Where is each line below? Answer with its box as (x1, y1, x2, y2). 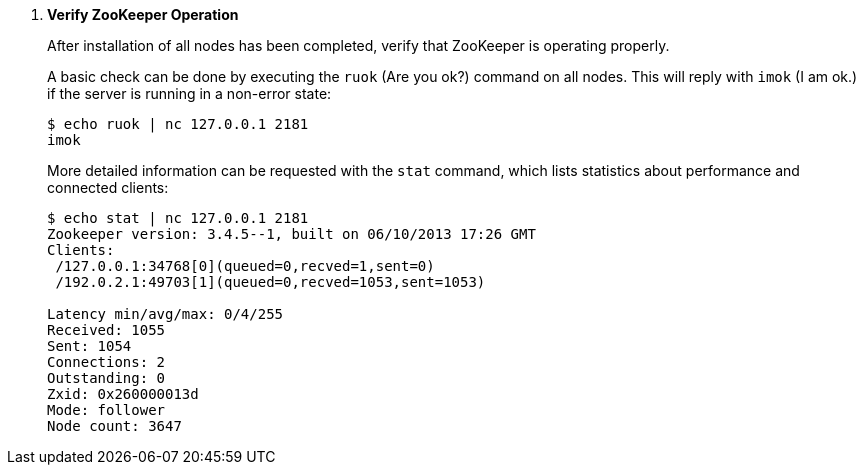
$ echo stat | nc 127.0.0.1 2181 (47, 210, 309, 226)
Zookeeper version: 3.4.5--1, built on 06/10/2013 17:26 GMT (47, 226, 536, 242)
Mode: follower (47, 402, 166, 418)
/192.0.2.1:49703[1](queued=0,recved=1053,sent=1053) (55, 274, 486, 290)
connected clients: (47, 179, 169, 196)
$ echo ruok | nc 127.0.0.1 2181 (47, 116, 309, 132)
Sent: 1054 (47, 338, 132, 354)
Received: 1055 (47, 322, 166, 338)
